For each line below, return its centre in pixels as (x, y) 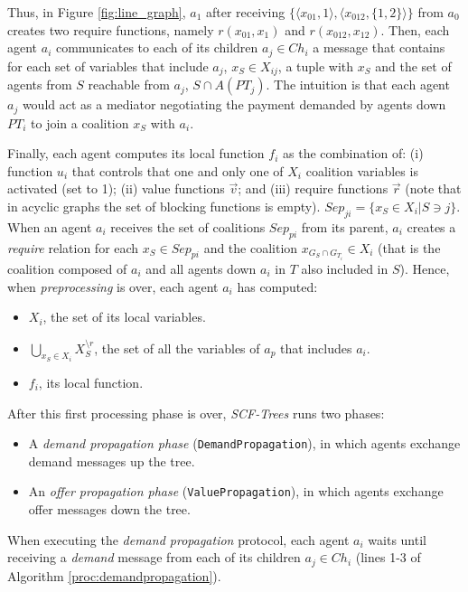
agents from (40, 85)
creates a (431, 226)
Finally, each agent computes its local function (136, 153)
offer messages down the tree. (109, 509)
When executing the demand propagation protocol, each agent (178, 539)
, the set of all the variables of (177, 348)
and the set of (413, 66)
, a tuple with (316, 66)
